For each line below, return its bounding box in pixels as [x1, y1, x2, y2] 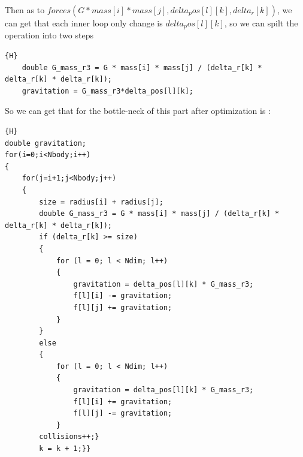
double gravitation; [5, 139, 87, 148]
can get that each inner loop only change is [5, 17, 163, 29]
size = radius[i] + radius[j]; [39, 197, 163, 206]
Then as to [5, 4, 45, 16]
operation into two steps [5, 29, 93, 41]
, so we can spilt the [224, 17, 298, 29]
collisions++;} [39, 432, 99, 441]
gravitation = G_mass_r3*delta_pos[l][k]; [22, 86, 193, 95]
